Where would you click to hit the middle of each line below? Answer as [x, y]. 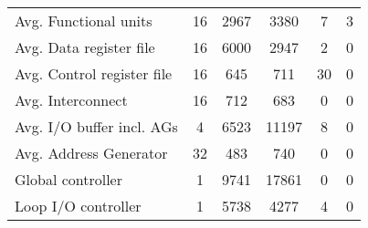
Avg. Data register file [85, 47]
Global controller [69, 179]
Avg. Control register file [94, 73]
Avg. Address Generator [91, 153]
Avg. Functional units [84, 21]
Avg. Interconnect [71, 100]
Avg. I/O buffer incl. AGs [96, 126]
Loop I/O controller [78, 206]
